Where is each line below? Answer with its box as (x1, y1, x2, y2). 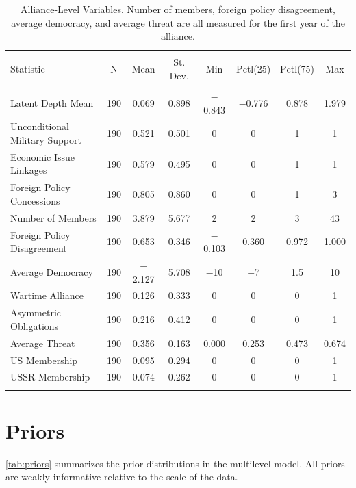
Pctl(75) (280, 62, 315, 76)
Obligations (10, 318, 59, 333)
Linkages (10, 163, 47, 177)
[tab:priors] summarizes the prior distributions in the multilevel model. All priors (5, 456, 345, 470)
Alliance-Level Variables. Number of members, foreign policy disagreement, (21, 2, 335, 16)
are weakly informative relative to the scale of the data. (5, 470, 238, 484)
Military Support (10, 133, 81, 146)
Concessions (10, 193, 60, 207)
